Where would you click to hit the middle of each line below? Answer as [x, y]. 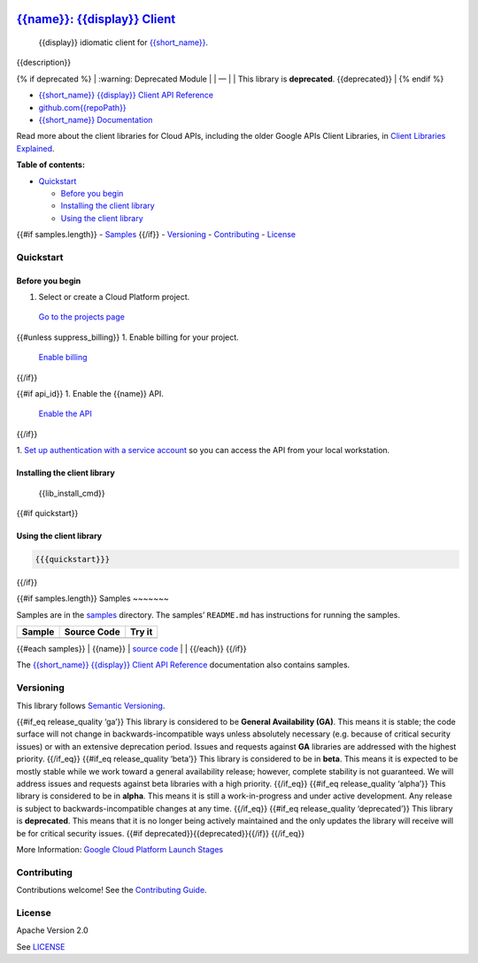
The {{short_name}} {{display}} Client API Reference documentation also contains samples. [183, 665]
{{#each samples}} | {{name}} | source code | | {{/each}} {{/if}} [131, 649]
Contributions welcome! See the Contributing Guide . [112, 890]
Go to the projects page [82, 317]
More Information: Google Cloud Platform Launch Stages [120, 849]
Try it [141, 632]
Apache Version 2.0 [52, 930]
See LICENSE [41, 946]
